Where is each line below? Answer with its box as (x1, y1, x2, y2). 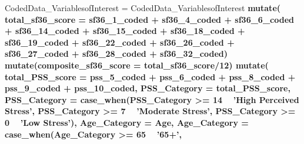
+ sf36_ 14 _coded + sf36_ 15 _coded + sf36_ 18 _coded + (5, 25, 245, 37)
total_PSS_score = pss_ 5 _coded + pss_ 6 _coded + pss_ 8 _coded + (5, 70, 296, 83)
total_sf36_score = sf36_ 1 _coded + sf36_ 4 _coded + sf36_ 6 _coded (5, 13, 295, 25)
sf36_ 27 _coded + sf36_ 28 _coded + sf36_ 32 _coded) (5, 47, 228, 60)
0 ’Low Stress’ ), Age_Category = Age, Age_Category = (5, 116, 249, 128)
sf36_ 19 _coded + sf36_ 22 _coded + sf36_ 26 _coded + (5, 36, 235, 48)
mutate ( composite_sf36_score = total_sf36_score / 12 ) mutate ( (5, 59, 269, 71)
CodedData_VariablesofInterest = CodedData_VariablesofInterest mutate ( (5, 2, 281, 13)
